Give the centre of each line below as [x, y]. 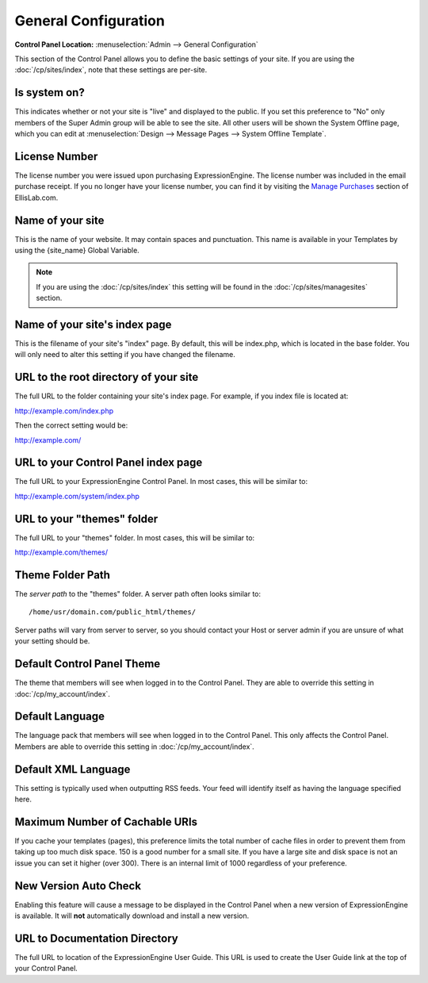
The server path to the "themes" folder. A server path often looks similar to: [138, 594]
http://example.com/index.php [64, 411]
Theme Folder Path [63, 575]
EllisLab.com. [36, 198]
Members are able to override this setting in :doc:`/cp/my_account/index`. [135, 747]
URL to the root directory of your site [107, 377]
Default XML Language [73, 769]
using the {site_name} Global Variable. [77, 250]
